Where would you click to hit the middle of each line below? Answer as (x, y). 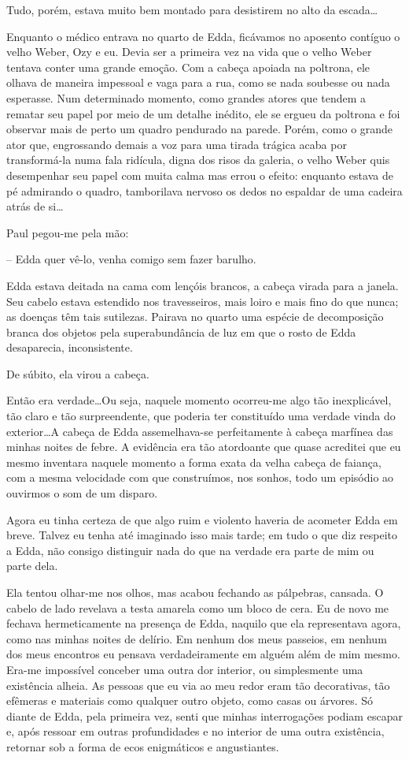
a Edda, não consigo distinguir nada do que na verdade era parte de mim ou (190, 550)
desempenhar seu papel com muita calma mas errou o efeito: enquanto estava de (200, 175)
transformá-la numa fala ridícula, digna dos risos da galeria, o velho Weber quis (198, 160)
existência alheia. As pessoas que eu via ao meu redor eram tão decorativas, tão (198, 685)
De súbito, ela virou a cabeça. (78, 373)
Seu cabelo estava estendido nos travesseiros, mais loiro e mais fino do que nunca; (203, 301)
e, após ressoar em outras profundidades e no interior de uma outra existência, (195, 731)
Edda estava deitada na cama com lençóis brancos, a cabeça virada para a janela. (203, 285)
